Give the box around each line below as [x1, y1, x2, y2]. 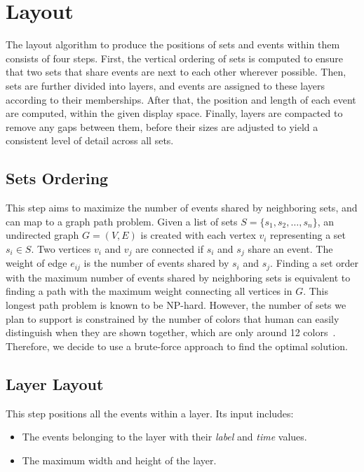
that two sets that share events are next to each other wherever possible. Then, [6, 64, 346, 79]
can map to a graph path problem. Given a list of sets [6, 214, 238, 228]
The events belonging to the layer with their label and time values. [22, 429, 307, 444]
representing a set [270, 228, 346, 242]
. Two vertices [31, 241, 91, 256]
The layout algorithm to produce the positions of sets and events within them [6, 37, 340, 52]
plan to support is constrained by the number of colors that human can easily [6, 311, 339, 326]
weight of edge [6, 256, 67, 270]
